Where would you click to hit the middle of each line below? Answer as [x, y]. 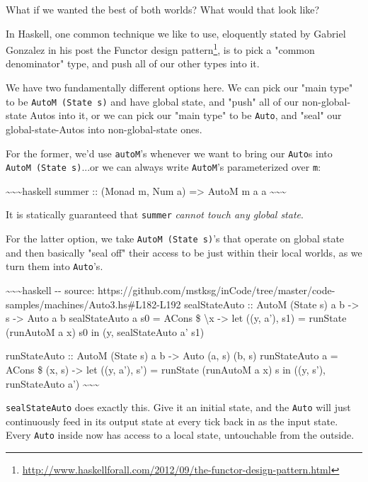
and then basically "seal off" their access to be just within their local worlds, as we [184, 252]
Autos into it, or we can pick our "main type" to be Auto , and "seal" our [186, 115]
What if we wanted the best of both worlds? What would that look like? [163, 9]
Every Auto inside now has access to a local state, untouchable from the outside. [180, 435]
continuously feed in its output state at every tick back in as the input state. [172, 421]
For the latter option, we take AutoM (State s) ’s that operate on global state [175, 239]
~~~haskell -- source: [50, 290]
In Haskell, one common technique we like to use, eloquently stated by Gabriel [176, 33]
